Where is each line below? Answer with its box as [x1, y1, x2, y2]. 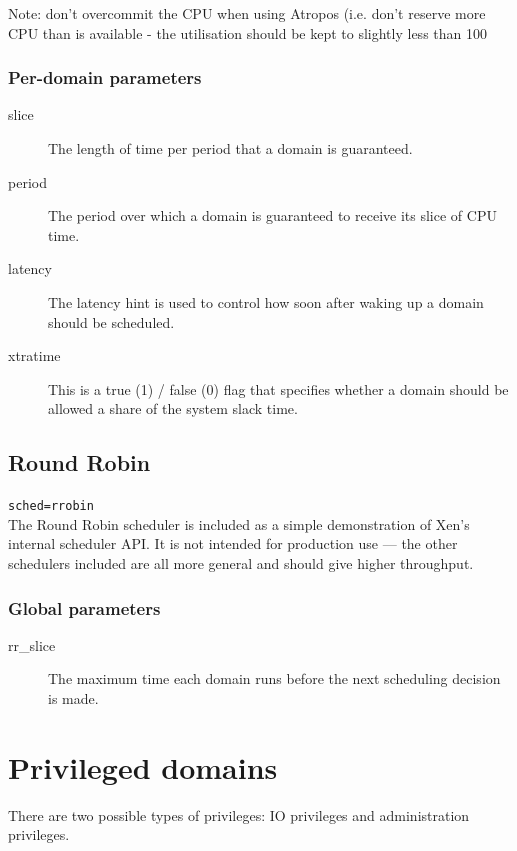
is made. [48, 687, 99, 708]
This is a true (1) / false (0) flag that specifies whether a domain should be [48, 378, 509, 399]
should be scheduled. [48, 311, 175, 332]
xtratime [8, 345, 61, 366]
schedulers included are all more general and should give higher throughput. [8, 552, 474, 573]
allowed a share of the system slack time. [48, 398, 298, 419]
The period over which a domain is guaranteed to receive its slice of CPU [48, 205, 497, 226]
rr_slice [8, 634, 56, 655]
